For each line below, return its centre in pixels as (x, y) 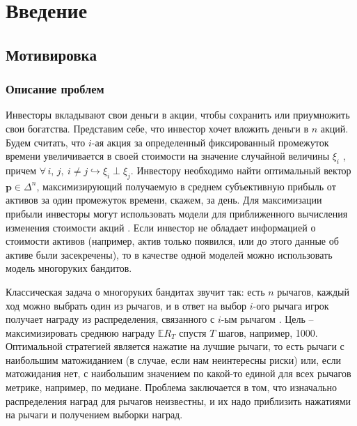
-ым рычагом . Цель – (267, 319)
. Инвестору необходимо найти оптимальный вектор (241, 170)
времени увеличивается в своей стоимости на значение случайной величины (168, 156)
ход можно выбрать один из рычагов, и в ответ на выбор (126, 305)
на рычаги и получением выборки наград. (94, 414)
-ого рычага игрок (291, 305)
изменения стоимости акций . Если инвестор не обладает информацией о (161, 227)
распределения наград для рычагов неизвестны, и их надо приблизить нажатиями (178, 401)
